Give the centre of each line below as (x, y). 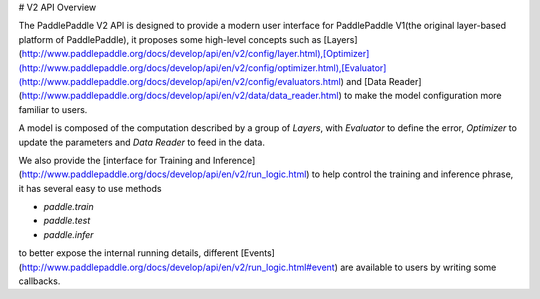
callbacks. (39, 281)
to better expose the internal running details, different (128, 253)
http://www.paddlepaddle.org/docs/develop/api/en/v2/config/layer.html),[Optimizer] (195, 54)
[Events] (257, 253)
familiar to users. (53, 109)
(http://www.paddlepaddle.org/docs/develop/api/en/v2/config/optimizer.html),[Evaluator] (202, 67)
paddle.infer (68, 234)
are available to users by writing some (418, 267)
